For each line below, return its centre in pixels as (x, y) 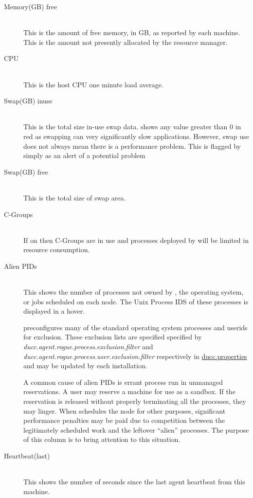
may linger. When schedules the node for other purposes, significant (125, 410)
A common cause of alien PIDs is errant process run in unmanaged (123, 382)
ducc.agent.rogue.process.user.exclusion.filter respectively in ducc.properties (135, 356)
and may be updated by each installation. (85, 366)
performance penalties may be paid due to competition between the (124, 420)
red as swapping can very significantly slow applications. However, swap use (136, 136)
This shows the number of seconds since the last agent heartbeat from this (134, 482)
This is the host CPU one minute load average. (93, 84)
